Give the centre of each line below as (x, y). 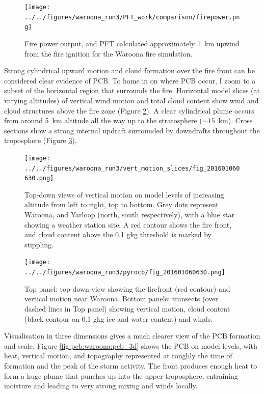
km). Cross (235, 120)
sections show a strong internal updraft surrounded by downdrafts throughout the (132, 130)
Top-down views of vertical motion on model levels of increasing (124, 194)
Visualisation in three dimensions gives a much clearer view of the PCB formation (132, 336)
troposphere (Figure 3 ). (41, 140)
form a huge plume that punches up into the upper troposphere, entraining (121, 375)
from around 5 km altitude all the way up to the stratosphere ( (103, 120)
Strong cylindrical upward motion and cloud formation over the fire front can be (129, 71)
